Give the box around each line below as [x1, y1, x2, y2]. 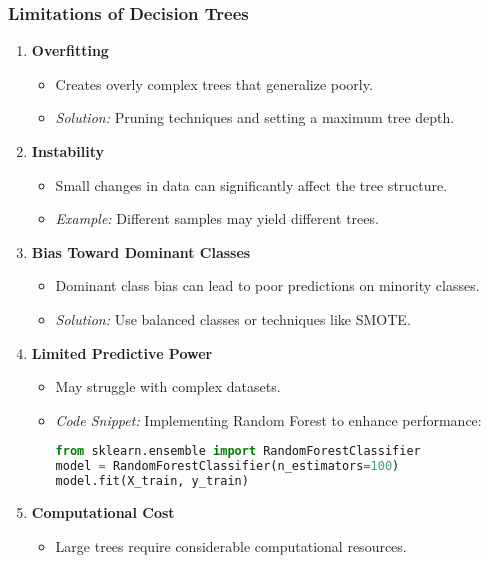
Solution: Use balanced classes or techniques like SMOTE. [55, 308, 411, 329]
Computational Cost [31, 501, 175, 522]
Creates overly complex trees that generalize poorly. [55, 73, 373, 94]
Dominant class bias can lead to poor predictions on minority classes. [55, 275, 480, 296]
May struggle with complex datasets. [55, 376, 281, 397]
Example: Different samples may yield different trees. [55, 208, 379, 229]
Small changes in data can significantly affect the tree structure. [55, 174, 448, 195]
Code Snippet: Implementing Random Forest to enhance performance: [55, 409, 482, 430]
